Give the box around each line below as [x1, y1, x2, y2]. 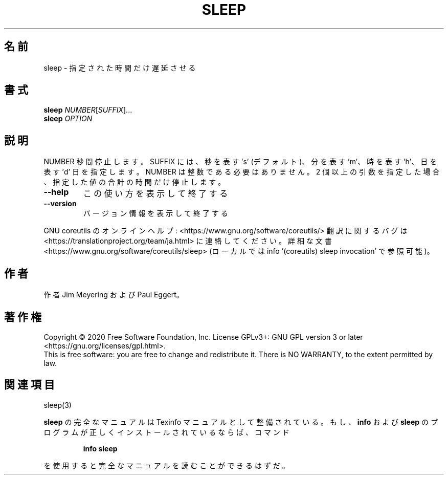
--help [43, 187, 69, 198]
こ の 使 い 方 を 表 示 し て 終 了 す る [83, 188, 228, 199]
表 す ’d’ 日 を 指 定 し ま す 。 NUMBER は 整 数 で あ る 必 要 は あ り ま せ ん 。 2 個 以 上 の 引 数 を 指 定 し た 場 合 [43, 167, 440, 177]
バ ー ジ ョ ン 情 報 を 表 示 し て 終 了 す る [83, 209, 228, 218]
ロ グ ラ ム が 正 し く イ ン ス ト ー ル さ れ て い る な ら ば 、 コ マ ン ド [43, 427, 289, 437]
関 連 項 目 [4, 378, 55, 391]
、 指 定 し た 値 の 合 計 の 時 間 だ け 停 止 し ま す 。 [43, 178, 226, 187]
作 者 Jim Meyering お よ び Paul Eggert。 [43, 290, 184, 299]
